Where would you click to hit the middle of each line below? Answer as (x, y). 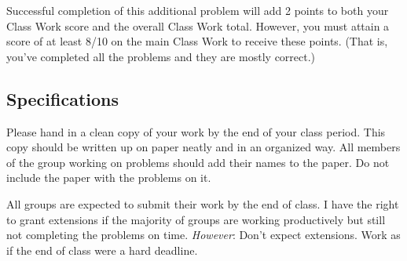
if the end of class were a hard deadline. (102, 250)
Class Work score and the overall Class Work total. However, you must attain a (198, 25)
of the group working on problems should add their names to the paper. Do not (198, 162)
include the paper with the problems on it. (109, 178)
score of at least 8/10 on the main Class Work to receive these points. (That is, (197, 41)
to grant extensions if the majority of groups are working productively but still (196, 219)
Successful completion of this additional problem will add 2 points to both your (198, 10)
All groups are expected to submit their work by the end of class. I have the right (203, 203)
